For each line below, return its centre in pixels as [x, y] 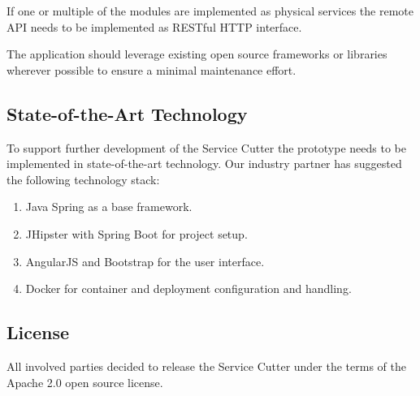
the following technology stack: [83, 179]
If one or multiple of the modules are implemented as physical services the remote [210, 11]
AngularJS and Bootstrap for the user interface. [145, 261]
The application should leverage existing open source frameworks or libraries [197, 54]
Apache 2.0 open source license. [85, 382]
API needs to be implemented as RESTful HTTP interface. [154, 26]
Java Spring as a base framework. [109, 207]
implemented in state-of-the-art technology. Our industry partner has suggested [204, 164]
